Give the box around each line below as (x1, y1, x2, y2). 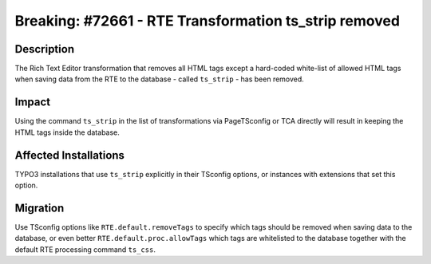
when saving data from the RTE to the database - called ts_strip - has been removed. (14, 74, 305, 84)
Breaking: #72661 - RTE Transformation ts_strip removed (14, 12, 401, 30)
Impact (14, 96, 51, 109)
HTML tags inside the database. (14, 128, 120, 137)
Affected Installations (14, 148, 125, 162)
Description (14, 42, 75, 56)
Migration (14, 201, 65, 215)
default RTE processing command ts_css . (14, 244, 156, 254)
